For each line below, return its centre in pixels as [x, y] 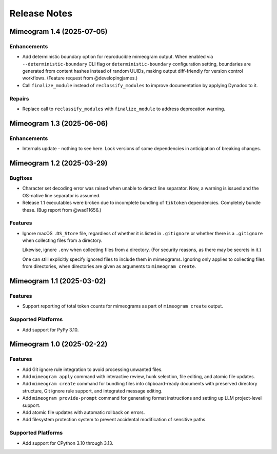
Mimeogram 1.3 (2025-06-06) [59, 123]
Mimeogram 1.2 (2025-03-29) [58, 163]
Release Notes [41, 13]
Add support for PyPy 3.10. [51, 329]
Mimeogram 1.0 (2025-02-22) [58, 344]
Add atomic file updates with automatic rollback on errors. [84, 412]
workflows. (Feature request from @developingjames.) [80, 78]
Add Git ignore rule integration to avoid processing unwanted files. [92, 369]
